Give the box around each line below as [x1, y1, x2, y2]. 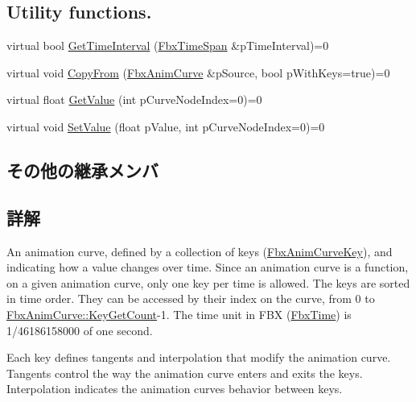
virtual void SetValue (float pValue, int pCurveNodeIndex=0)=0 [6, 118, 325, 135]
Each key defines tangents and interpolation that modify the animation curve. [6, 349, 391, 366]
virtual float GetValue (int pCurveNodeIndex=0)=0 [6, 91, 262, 108]
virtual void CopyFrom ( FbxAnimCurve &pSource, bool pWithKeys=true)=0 [6, 64, 390, 81]
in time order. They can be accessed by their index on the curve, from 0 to [6, 290, 375, 307]
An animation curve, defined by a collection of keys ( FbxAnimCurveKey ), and [6, 242, 393, 259]
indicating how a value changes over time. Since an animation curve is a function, [6, 259, 409, 276]
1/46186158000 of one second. [6, 321, 153, 338]
